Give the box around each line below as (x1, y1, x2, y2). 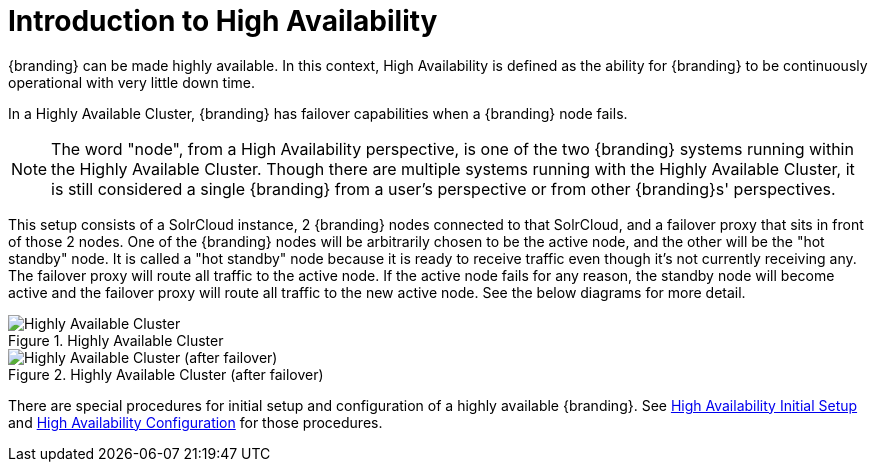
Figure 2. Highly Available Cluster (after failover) (8, 365, 324, 383)
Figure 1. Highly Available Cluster (8, 331, 224, 349)
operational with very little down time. (8, 73, 256, 91)
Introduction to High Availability (8, 4, 438, 38)
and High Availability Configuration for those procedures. (8, 413, 383, 431)
